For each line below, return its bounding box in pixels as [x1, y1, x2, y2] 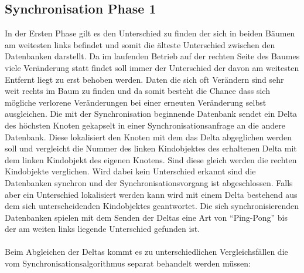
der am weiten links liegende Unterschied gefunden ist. [5, 223, 200, 235]
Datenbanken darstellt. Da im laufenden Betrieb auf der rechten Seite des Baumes [5, 50, 300, 62]
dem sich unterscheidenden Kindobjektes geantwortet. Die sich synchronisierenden [5, 200, 299, 212]
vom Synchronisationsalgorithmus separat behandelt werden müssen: [5, 257, 251, 269]
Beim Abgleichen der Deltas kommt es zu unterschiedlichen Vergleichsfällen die [5, 245, 288, 258]
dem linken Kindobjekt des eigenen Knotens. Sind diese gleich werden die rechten [5, 153, 297, 166]
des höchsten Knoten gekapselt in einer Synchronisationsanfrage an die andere [5, 119, 285, 131]
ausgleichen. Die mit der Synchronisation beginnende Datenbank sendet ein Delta [5, 107, 298, 120]
